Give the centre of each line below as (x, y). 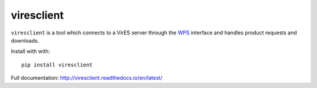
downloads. (25, 40)
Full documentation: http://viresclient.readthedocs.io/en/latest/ (87, 78)
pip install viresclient (57, 65)
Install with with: (31, 51)
